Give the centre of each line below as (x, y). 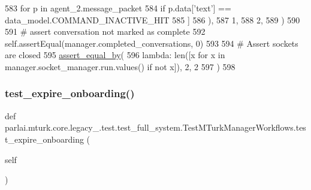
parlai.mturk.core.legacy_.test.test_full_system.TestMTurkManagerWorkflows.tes (155, 127)
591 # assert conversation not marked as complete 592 (105, 31)
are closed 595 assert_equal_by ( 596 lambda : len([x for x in (115, 55)
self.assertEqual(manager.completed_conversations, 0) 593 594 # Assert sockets (152, 43)
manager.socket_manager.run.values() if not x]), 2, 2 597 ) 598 (120, 66)
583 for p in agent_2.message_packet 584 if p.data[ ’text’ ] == (118, 8)
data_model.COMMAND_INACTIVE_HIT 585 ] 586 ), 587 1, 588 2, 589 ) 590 (153, 19)
